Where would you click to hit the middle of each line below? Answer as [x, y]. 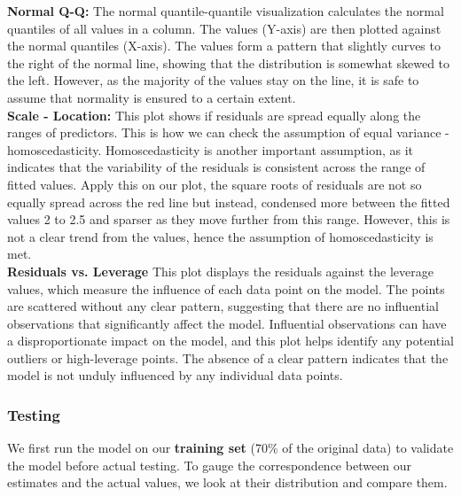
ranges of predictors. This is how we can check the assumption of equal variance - [228, 132]
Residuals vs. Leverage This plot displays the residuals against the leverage [220, 271]
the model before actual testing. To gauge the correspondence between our [210, 465]
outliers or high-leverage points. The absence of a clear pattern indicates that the [228, 357]
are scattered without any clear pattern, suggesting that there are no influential [223, 306]
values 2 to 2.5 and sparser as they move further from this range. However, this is [229, 219]
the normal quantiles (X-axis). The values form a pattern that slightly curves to [224, 46]
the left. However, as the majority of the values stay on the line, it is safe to [213, 80]
